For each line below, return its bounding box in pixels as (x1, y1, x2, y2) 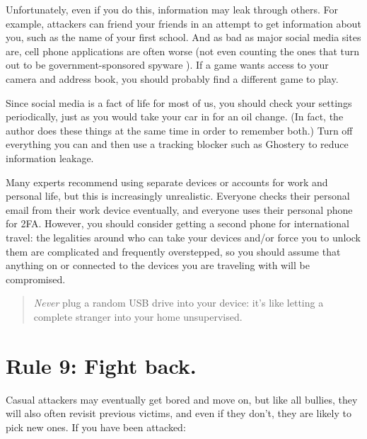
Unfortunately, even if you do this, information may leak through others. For (6, 2, 339, 16)
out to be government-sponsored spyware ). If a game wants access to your (6, 57, 329, 72)
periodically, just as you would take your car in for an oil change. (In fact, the (6, 109, 344, 124)
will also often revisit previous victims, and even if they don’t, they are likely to (6, 406, 351, 421)
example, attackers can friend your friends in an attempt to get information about (6, 16, 361, 30)
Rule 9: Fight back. (6, 350, 197, 380)
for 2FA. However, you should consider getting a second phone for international (6, 216, 349, 231)
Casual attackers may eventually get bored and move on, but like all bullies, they (6, 392, 358, 406)
